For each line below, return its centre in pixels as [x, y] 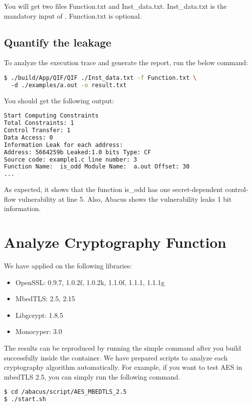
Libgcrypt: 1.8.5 [39, 315]
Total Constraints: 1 [39, 123]
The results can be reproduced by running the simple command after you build [123, 348]
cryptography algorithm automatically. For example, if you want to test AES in [123, 367]
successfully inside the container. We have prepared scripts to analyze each [116, 357]
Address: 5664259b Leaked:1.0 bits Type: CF [78, 152]
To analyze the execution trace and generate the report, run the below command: [126, 62]
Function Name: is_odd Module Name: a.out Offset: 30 [97, 167]
